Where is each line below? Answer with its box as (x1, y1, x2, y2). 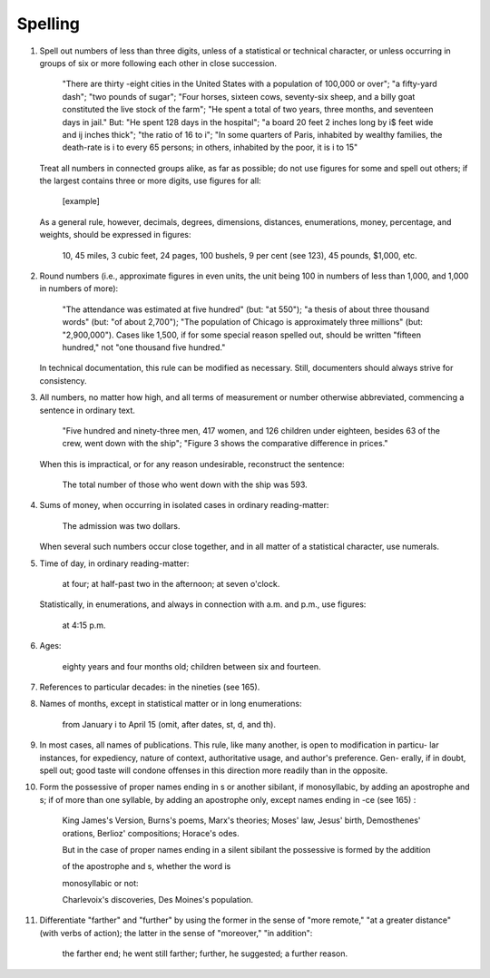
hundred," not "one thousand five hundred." (62, 341, 226, 353)
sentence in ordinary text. (39, 405, 136, 416)
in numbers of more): (39, 283, 119, 294)
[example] (62, 196, 100, 207)
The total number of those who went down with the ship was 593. (62, 479, 308, 490)
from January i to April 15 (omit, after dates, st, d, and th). (62, 719, 277, 729)
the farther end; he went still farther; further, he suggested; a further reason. (62, 948, 348, 959)
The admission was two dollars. (62, 520, 181, 531)
